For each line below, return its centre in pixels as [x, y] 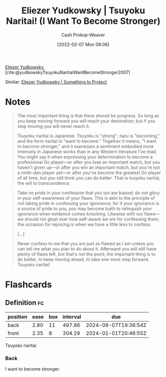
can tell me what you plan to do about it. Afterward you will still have [87, 249]
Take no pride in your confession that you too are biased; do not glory [88, 193]
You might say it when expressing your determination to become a [85, 157]
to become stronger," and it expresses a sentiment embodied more [85, 146]
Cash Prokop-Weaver [83, 35]
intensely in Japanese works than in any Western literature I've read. [87, 152]
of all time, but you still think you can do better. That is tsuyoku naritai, [89, 178]
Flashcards [28, 285]
